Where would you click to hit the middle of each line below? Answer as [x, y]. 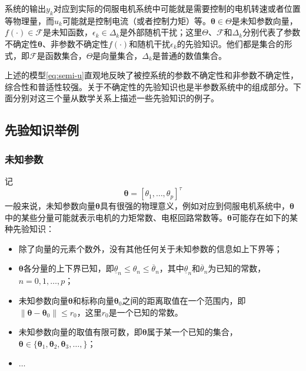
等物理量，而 [29, 20]
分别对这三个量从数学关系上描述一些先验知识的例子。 [116, 98]
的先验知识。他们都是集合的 [230, 43]
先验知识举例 [42, 130]
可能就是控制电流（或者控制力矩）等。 [136, 20]
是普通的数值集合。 [189, 55]
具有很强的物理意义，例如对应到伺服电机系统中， [194, 206]
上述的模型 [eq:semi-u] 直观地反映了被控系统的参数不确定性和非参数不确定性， [152, 75]
